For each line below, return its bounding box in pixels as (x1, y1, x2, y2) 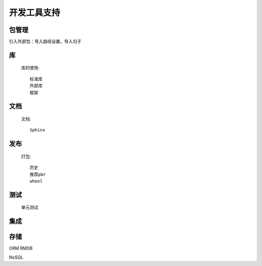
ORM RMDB (9, 245, 33, 251)
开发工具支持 (9, 7, 61, 18)
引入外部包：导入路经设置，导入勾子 (9, 39, 82, 45)
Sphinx (30, 127, 46, 133)
